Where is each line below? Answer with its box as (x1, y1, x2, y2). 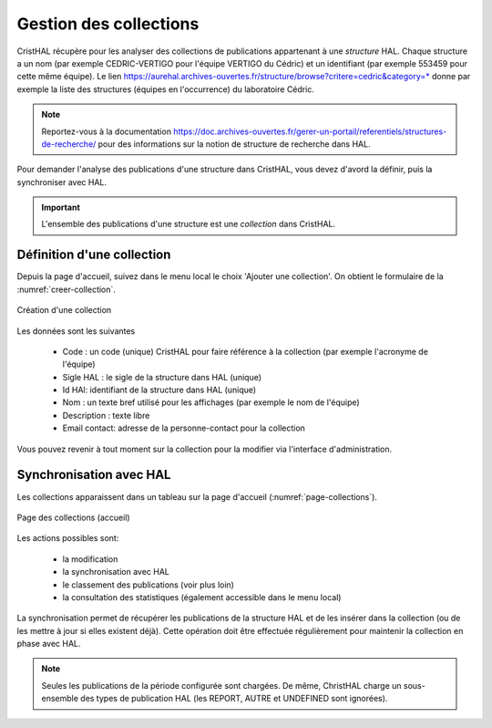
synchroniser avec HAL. (16, 176, 108, 187)
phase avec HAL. (16, 639, 81, 650)
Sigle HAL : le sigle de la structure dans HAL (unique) (62, 371, 262, 382)
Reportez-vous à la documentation (41, 126, 172, 137)
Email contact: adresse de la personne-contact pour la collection (62, 422, 305, 433)
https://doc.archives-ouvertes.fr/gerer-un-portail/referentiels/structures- (173, 126, 447, 137)
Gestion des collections (16, 14, 200, 34)
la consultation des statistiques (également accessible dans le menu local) (62, 591, 342, 602)
